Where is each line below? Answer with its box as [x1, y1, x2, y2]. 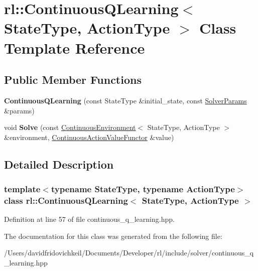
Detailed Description [4, 156, 114, 172]
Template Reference [4, 37, 145, 58]
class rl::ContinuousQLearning [4, 194, 128, 206]
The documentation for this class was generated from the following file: [4, 230, 222, 241]
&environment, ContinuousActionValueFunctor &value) [4, 131, 174, 142]
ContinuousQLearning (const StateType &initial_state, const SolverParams [4, 95, 247, 105]
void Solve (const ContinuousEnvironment [4, 122, 136, 132]
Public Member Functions [4, 72, 142, 87]
